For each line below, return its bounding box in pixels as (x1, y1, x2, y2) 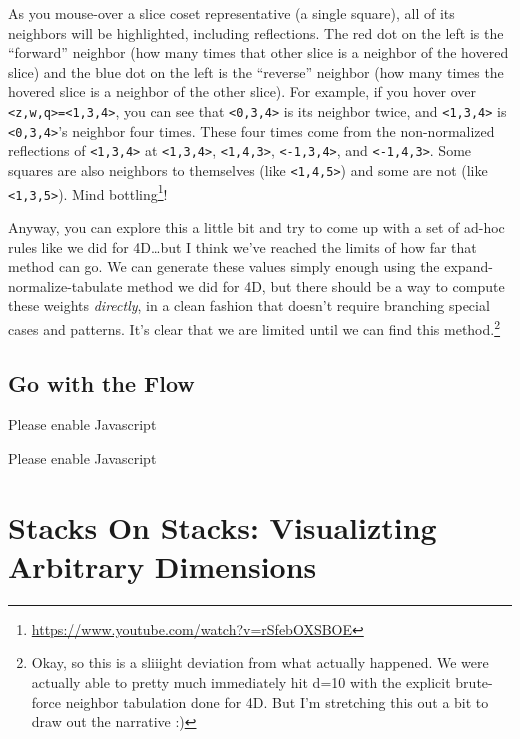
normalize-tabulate (8, 275, 123, 296)
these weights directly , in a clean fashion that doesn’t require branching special (8, 295, 490, 316)
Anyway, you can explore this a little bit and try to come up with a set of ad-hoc (8, 216, 505, 237)
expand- (444, 256, 493, 277)
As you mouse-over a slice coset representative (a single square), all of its (8, 3, 455, 23)
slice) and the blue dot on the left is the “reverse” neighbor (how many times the (8, 61, 504, 82)
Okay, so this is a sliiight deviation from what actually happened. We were (31, 652, 489, 673)
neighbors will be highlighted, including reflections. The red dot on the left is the (8, 22, 504, 43)
